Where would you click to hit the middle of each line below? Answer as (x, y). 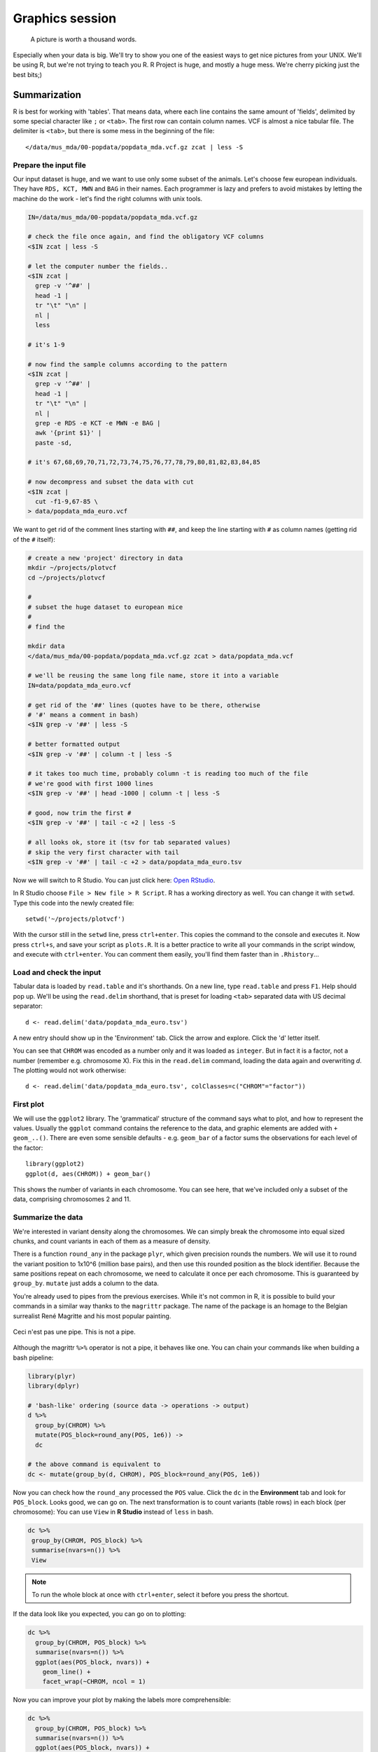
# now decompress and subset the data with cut (111, 482)
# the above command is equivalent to (94, 1464)
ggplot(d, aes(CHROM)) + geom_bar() (88, 1173)
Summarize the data (48, 1217)
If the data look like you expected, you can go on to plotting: (99, 1614)
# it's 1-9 (46, 344)
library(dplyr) (54, 1386)
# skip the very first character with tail (104, 852)
